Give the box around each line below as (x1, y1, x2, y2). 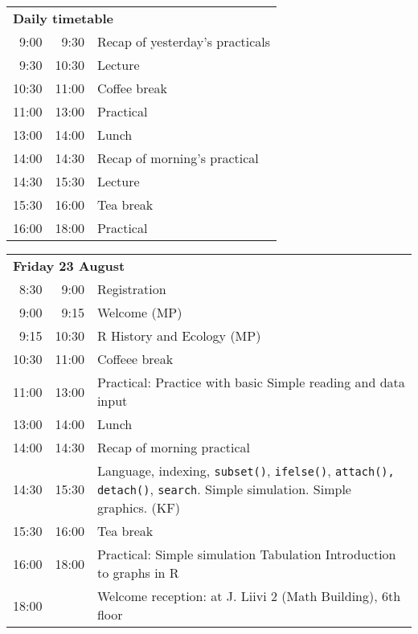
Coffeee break (96, 350, 174, 368)
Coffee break (96, 79, 168, 97)
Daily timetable (13, 9, 113, 27)
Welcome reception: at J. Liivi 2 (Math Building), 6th (96, 587, 401, 605)
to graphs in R (96, 563, 179, 582)
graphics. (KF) (96, 498, 180, 517)
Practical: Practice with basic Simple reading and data (96, 373, 405, 391)
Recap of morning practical (96, 438, 251, 456)
